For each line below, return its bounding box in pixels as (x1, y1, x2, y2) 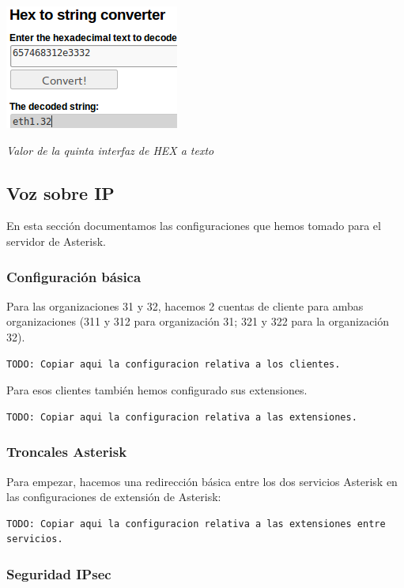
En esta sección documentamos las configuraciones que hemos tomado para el (6, 217, 381, 234)
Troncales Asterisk (6, 442, 127, 462)
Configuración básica (6, 266, 142, 286)
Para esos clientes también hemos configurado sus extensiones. (6, 382, 308, 398)
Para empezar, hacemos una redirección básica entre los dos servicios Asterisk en (6, 473, 398, 489)
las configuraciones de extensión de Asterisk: (6, 488, 221, 505)
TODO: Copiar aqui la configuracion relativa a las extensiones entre (6, 518, 386, 530)
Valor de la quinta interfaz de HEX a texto (6, 141, 214, 158)
